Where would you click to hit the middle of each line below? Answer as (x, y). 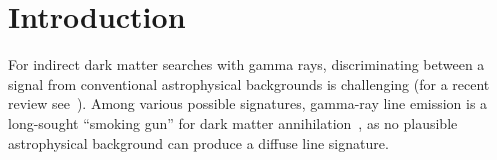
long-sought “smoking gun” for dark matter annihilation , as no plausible (233, 122)
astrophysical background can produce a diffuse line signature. (198, 142)
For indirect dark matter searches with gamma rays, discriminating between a (246, 64)
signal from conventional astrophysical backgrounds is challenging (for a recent (249, 83)
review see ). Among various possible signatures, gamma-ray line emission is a (248, 103)
